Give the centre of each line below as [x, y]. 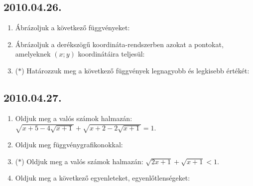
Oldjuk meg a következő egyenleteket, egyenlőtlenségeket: [103, 178]
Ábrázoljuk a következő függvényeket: [72, 28]
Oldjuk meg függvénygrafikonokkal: [69, 144]
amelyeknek [33, 54]
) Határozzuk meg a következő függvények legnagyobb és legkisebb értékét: [135, 70]
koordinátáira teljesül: [111, 54]
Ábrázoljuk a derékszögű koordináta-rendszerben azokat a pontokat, [119, 44]
